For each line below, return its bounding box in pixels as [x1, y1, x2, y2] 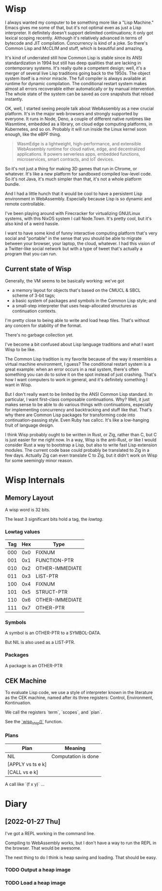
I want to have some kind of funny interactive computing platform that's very [5, 230, 158, 236]
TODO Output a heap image [5, 867, 71, 873]
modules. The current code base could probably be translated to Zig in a [5, 447, 150, 453]
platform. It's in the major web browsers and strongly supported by [5, 110, 139, 116]
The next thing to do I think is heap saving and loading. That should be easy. [5, 855, 157, 860]
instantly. [5, 96, 23, 102]
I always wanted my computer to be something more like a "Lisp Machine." [5, 19, 154, 25]
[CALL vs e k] [7, 768, 39, 775]
